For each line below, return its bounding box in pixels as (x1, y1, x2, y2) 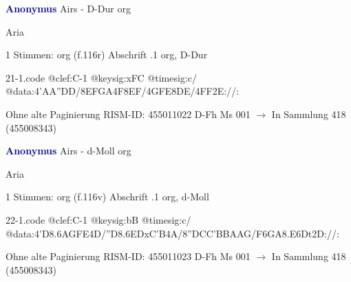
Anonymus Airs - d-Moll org (6, 143, 131, 158)
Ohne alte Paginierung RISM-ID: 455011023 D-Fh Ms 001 (6, 249, 251, 263)
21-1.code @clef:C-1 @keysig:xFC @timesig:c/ (6, 70, 197, 84)
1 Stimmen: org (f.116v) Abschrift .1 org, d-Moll (6, 189, 209, 204)
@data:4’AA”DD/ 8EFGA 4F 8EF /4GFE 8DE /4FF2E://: (6, 84, 240, 98)
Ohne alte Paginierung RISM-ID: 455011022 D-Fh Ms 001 (6, 106, 251, 121)
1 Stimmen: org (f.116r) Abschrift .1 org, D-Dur (6, 47, 208, 62)
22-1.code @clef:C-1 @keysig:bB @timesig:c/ (6, 212, 191, 226)
